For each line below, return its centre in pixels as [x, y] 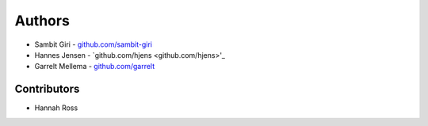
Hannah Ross [56, 108]
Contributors [47, 89]
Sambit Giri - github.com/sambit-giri [93, 44]
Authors [42, 21]
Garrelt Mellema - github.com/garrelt [95, 67]
